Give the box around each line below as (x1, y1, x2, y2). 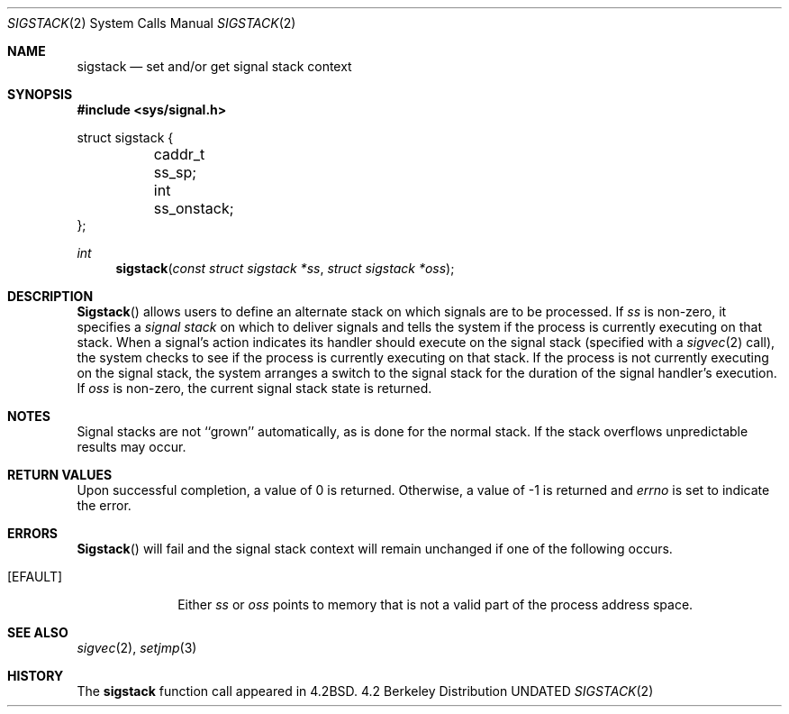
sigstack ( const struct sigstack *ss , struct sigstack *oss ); (115, 261, 455, 276)
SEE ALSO (7, 625, 68, 640)
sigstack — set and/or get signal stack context (77, 59, 352, 74)
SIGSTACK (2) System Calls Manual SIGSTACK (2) (7, 15, 296, 31)
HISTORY (7, 668, 64, 683)
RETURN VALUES (7, 467, 113, 482)
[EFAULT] (7, 569, 63, 584)
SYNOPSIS (7, 87, 73, 102)
